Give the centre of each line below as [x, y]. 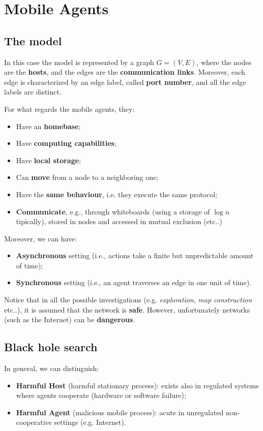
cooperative [34, 422]
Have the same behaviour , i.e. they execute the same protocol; [116, 194]
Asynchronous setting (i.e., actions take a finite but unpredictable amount [135, 255]
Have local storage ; [49, 160]
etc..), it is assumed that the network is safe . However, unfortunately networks [127, 309]
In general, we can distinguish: [52, 368]
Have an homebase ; [48, 126]
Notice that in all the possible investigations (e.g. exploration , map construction [128, 300]
